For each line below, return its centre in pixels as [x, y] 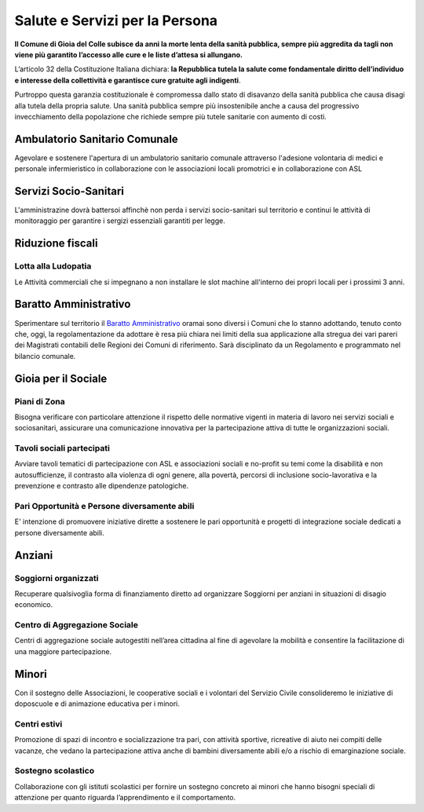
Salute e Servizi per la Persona [116, 20]
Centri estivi [38, 724]
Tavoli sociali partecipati [62, 448]
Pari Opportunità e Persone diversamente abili [104, 506]
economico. [34, 605]
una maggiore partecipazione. [63, 651]
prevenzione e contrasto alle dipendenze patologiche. [102, 486]
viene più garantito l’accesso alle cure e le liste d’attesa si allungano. [129, 54]
